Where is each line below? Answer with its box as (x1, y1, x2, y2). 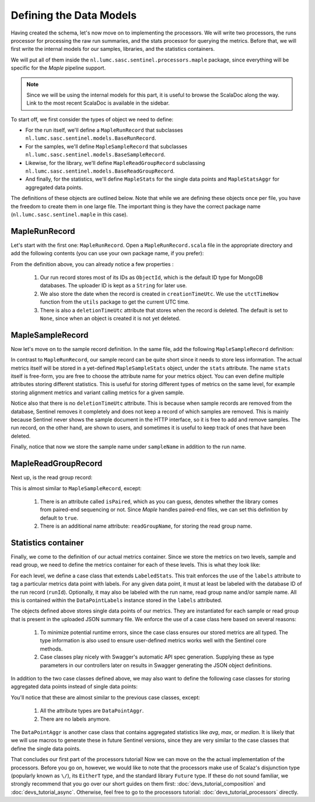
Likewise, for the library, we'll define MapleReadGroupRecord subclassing (25, 159, 205, 166)
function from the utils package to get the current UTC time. (40, 298, 190, 305)
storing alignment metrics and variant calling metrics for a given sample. (10, 389, 185, 396)
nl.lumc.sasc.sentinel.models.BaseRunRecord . (25, 135, 157, 142)
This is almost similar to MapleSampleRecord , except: (10, 484, 142, 491)
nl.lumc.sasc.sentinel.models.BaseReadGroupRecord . (25, 167, 175, 175)
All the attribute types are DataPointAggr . (40, 707, 144, 714)
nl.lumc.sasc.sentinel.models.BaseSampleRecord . (25, 151, 166, 158)
